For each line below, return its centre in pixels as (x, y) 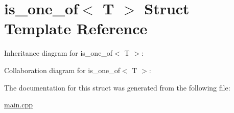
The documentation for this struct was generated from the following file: (117, 87)
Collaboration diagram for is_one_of (62, 70)
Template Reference (76, 28)
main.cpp (19, 105)
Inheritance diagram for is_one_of (58, 53)
